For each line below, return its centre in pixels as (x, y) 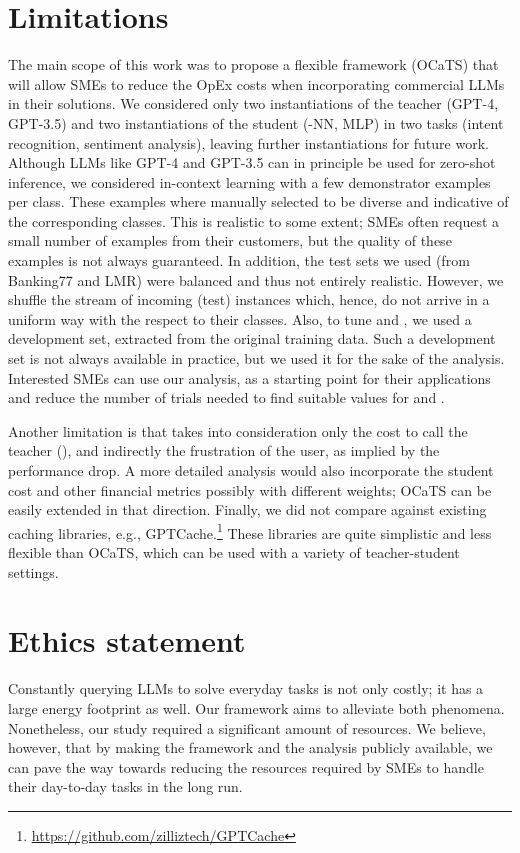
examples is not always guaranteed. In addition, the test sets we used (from (239, 260)
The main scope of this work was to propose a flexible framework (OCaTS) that (253, 64)
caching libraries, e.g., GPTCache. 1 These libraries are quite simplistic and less (250, 531)
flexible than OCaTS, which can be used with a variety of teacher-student (234, 552)
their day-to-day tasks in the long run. (125, 786)
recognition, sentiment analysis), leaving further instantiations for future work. (248, 142)
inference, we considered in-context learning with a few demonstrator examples (249, 181)
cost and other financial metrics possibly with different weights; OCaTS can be (250, 489)
